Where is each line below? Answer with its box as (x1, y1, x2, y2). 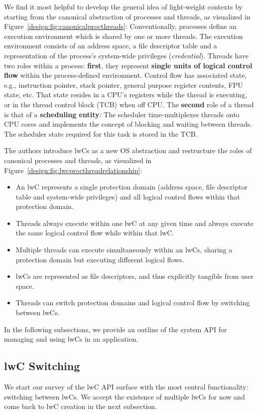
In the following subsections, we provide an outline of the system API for (4, 324, 227, 334)
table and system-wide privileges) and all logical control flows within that (15, 191, 240, 202)
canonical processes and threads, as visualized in (4, 155, 152, 165)
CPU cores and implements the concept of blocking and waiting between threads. (4, 119, 253, 129)
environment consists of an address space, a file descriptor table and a (4, 40, 217, 51)
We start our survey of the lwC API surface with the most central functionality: (4, 382, 249, 392)
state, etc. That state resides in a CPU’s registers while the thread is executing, (4, 89, 247, 100)
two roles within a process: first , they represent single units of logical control (4, 60, 253, 70)
